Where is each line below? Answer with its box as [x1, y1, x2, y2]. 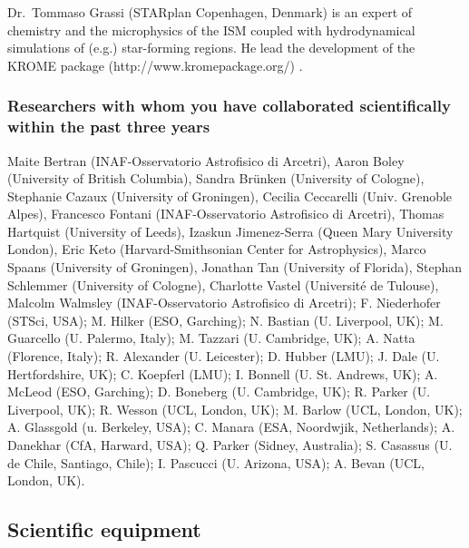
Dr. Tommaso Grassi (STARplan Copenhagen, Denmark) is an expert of [7, 3, 413, 21]
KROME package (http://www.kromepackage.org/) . [7, 55, 303, 74]
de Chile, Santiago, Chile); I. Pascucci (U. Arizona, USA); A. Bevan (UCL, [7, 453, 425, 472]
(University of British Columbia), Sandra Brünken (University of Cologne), [7, 169, 425, 188]
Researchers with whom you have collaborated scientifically [7, 94, 451, 117]
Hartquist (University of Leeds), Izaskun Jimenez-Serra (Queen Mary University [7, 221, 454, 240]
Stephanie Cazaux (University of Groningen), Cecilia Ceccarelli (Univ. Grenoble [7, 186, 453, 205]
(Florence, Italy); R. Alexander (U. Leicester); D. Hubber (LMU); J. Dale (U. [7, 347, 440, 366]
